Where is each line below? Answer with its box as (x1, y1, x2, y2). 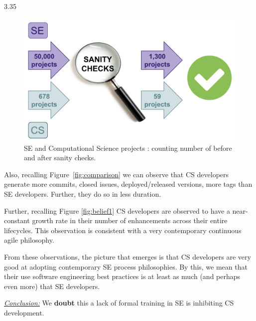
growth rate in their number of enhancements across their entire (32, 215, 228, 226)
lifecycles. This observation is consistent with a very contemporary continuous (4, 225, 242, 235)
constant (4, 215, 30, 226)
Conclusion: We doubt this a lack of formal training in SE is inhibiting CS (4, 298, 234, 308)
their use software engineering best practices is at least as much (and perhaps (4, 271, 241, 282)
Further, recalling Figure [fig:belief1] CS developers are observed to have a (4, 205, 230, 216)
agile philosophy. (4, 235, 54, 245)
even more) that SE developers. (4, 281, 100, 291)
